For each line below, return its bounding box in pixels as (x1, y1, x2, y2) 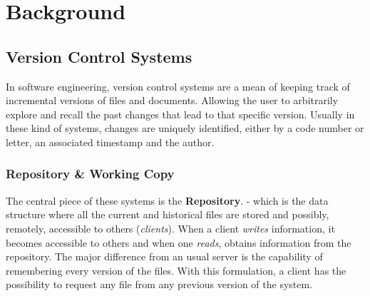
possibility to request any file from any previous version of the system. (6, 277, 313, 292)
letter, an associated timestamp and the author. (6, 134, 215, 149)
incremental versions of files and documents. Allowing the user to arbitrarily (6, 93, 339, 108)
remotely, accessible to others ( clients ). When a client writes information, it (6, 220, 335, 235)
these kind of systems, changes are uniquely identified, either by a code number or (6, 121, 364, 136)
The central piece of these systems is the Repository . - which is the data (6, 193, 329, 208)
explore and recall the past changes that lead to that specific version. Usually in (6, 106, 355, 121)
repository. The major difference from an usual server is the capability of (6, 249, 323, 264)
